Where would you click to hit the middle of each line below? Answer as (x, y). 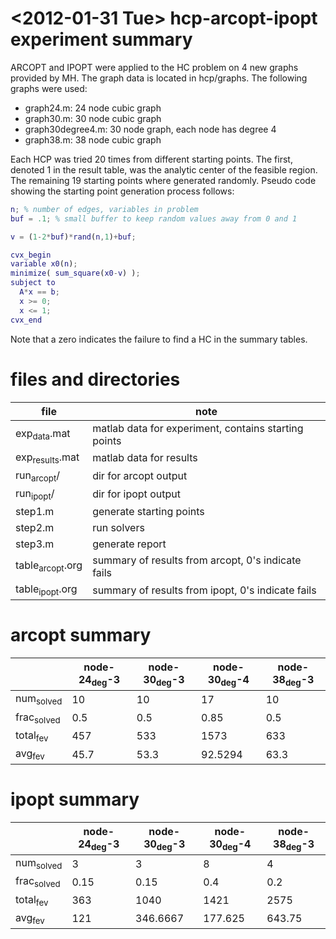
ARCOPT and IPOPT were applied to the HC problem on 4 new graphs (154, 67)
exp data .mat (43, 434)
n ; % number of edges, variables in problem (104, 209)
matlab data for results (145, 458)
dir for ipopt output (136, 494)
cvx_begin (31, 255)
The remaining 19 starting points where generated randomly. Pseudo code (163, 180)
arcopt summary (81, 635)
